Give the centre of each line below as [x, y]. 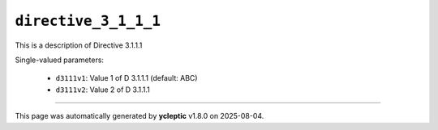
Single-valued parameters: [60, 60]
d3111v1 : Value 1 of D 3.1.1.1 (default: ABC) [127, 78]
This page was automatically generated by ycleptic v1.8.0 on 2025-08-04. [140, 116]
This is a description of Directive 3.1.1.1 [79, 45]
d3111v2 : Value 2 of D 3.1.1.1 [103, 90]
